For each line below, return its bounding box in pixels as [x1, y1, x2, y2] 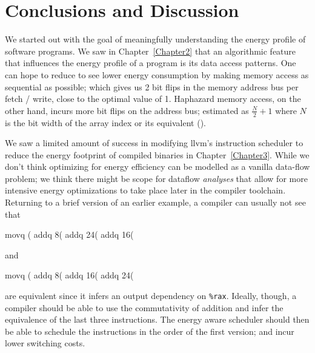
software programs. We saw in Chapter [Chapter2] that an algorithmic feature [5, 44, 296, 57]
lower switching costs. [5, 337, 85, 349]
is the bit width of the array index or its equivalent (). [5, 116, 207, 129]
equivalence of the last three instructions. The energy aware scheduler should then [5, 313, 310, 326]
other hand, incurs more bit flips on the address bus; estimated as [5, 104, 249, 116]
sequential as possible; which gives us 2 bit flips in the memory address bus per [5, 80, 299, 93]
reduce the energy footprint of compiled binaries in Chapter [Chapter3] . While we [5, 148, 310, 161]
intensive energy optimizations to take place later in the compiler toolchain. [5, 184, 286, 197]
